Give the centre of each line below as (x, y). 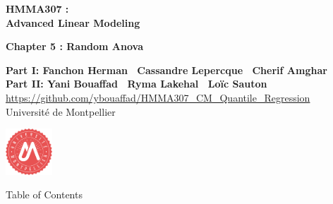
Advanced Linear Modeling (73, 22)
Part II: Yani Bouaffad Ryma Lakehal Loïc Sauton (137, 84)
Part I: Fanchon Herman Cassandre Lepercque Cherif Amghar (166, 70)
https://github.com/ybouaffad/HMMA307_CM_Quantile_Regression (158, 97)
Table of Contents (44, 194)
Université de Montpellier (61, 111)
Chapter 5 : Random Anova (74, 46)
